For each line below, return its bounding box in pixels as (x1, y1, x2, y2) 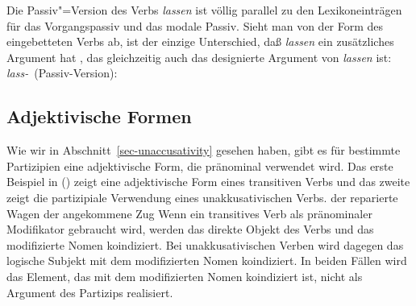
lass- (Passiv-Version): (6, 64, 118, 81)
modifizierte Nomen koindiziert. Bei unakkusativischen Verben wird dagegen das (6, 236, 404, 253)
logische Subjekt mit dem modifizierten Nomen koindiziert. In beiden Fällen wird (6, 252, 407, 269)
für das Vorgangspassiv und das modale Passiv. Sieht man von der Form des (6, 17, 384, 34)
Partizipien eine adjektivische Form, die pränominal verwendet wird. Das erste (6, 157, 393, 174)
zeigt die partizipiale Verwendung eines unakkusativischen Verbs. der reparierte (6, 188, 398, 205)
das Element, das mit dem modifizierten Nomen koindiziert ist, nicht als (6, 267, 363, 284)
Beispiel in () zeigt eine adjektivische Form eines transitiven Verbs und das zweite (6, 173, 410, 190)
